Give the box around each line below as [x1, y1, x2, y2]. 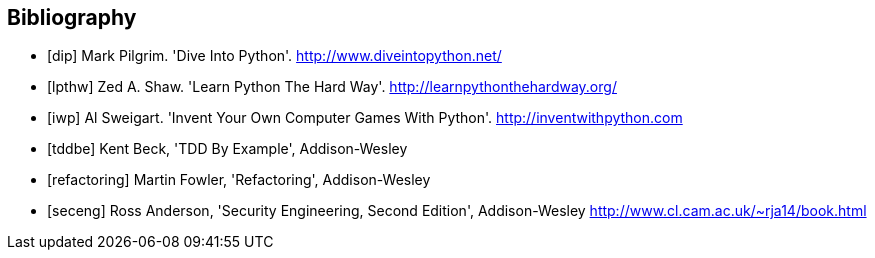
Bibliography [7, 5, 137, 30]
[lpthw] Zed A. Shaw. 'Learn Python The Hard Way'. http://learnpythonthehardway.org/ [47, 78, 617, 96]
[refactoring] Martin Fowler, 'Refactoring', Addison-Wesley [47, 171, 431, 189]
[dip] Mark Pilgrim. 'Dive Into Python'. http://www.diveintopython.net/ [47, 47, 502, 65]
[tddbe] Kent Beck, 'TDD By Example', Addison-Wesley [47, 140, 408, 158]
